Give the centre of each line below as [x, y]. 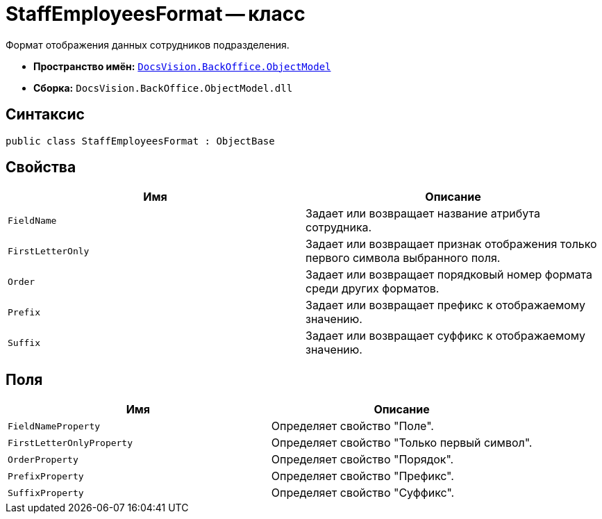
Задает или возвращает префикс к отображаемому [445, 305]
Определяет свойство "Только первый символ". [402, 443]
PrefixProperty [46, 476]
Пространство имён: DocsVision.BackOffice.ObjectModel [182, 66]
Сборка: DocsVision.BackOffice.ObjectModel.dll [163, 88]
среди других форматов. [373, 289]
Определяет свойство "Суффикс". [363, 493]
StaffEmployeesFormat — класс [156, 14]
